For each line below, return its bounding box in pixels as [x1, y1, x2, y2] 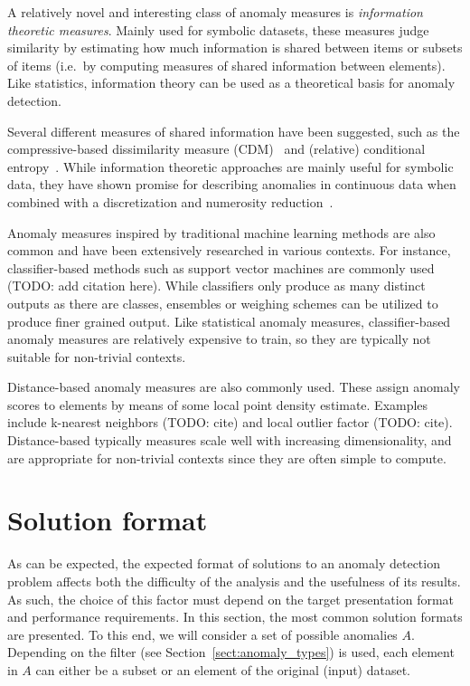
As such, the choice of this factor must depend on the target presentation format [7, 589, 455, 608]
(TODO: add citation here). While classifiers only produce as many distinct [7, 276, 426, 295]
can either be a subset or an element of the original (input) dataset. [35, 660, 411, 679]
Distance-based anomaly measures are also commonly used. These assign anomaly [7, 377, 461, 396]
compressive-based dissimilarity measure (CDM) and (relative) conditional [7, 139, 426, 158]
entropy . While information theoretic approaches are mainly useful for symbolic [7, 157, 454, 176]
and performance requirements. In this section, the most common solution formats [7, 607, 463, 626]
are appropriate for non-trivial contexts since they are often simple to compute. [7, 448, 446, 467]
